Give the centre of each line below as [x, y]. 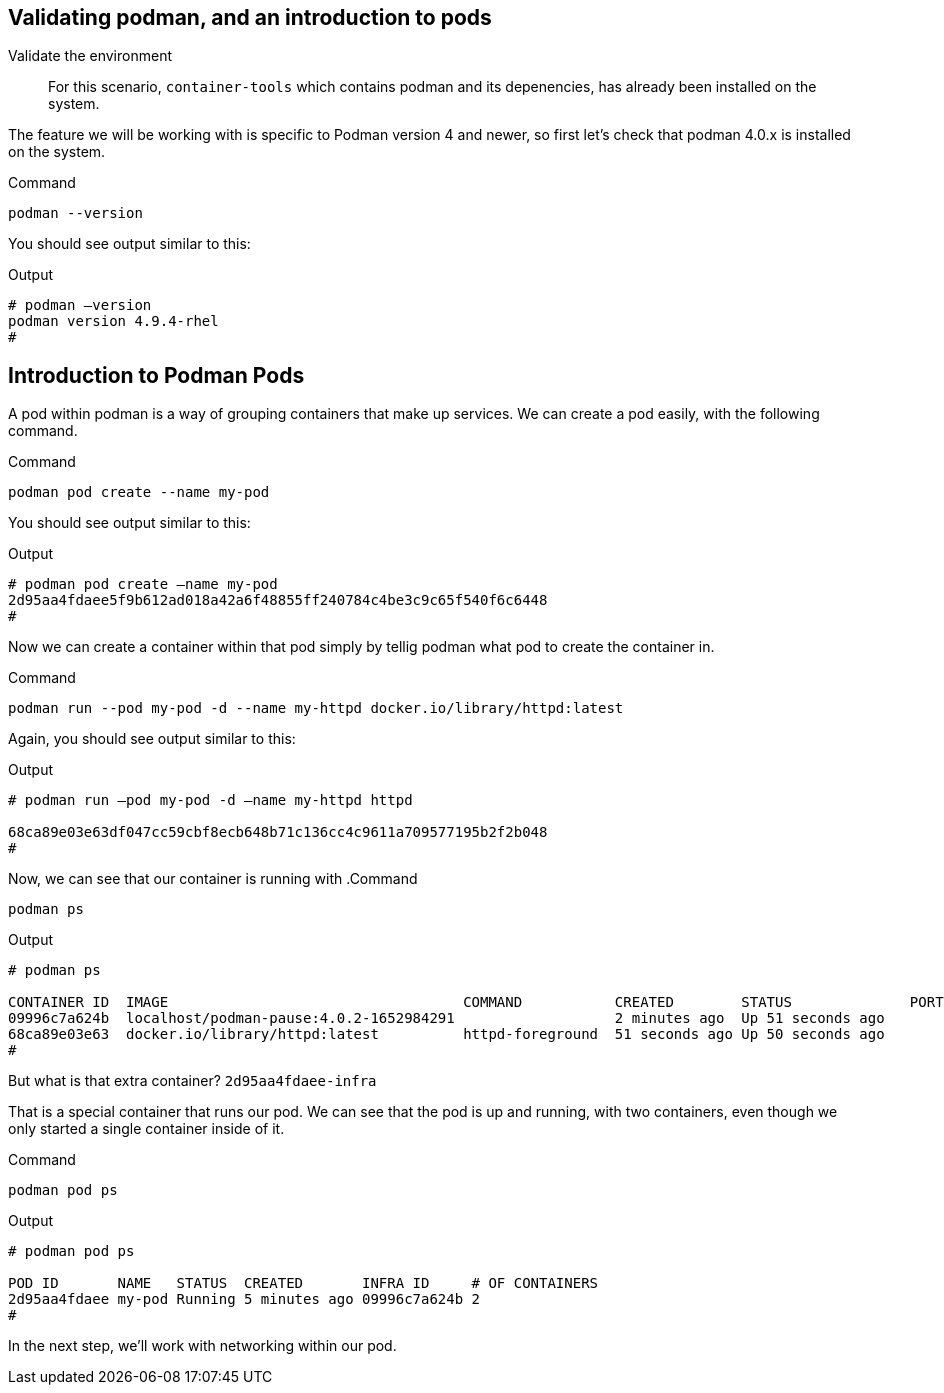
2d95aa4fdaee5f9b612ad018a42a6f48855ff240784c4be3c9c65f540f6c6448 [278, 600]
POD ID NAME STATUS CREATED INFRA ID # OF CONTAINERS [303, 1283]
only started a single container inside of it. [146, 1129]
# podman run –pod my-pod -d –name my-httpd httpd [210, 800]
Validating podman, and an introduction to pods [250, 17]
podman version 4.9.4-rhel [113, 321]
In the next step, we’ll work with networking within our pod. [202, 1346]
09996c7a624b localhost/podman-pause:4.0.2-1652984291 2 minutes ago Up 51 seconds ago [446, 1018]
